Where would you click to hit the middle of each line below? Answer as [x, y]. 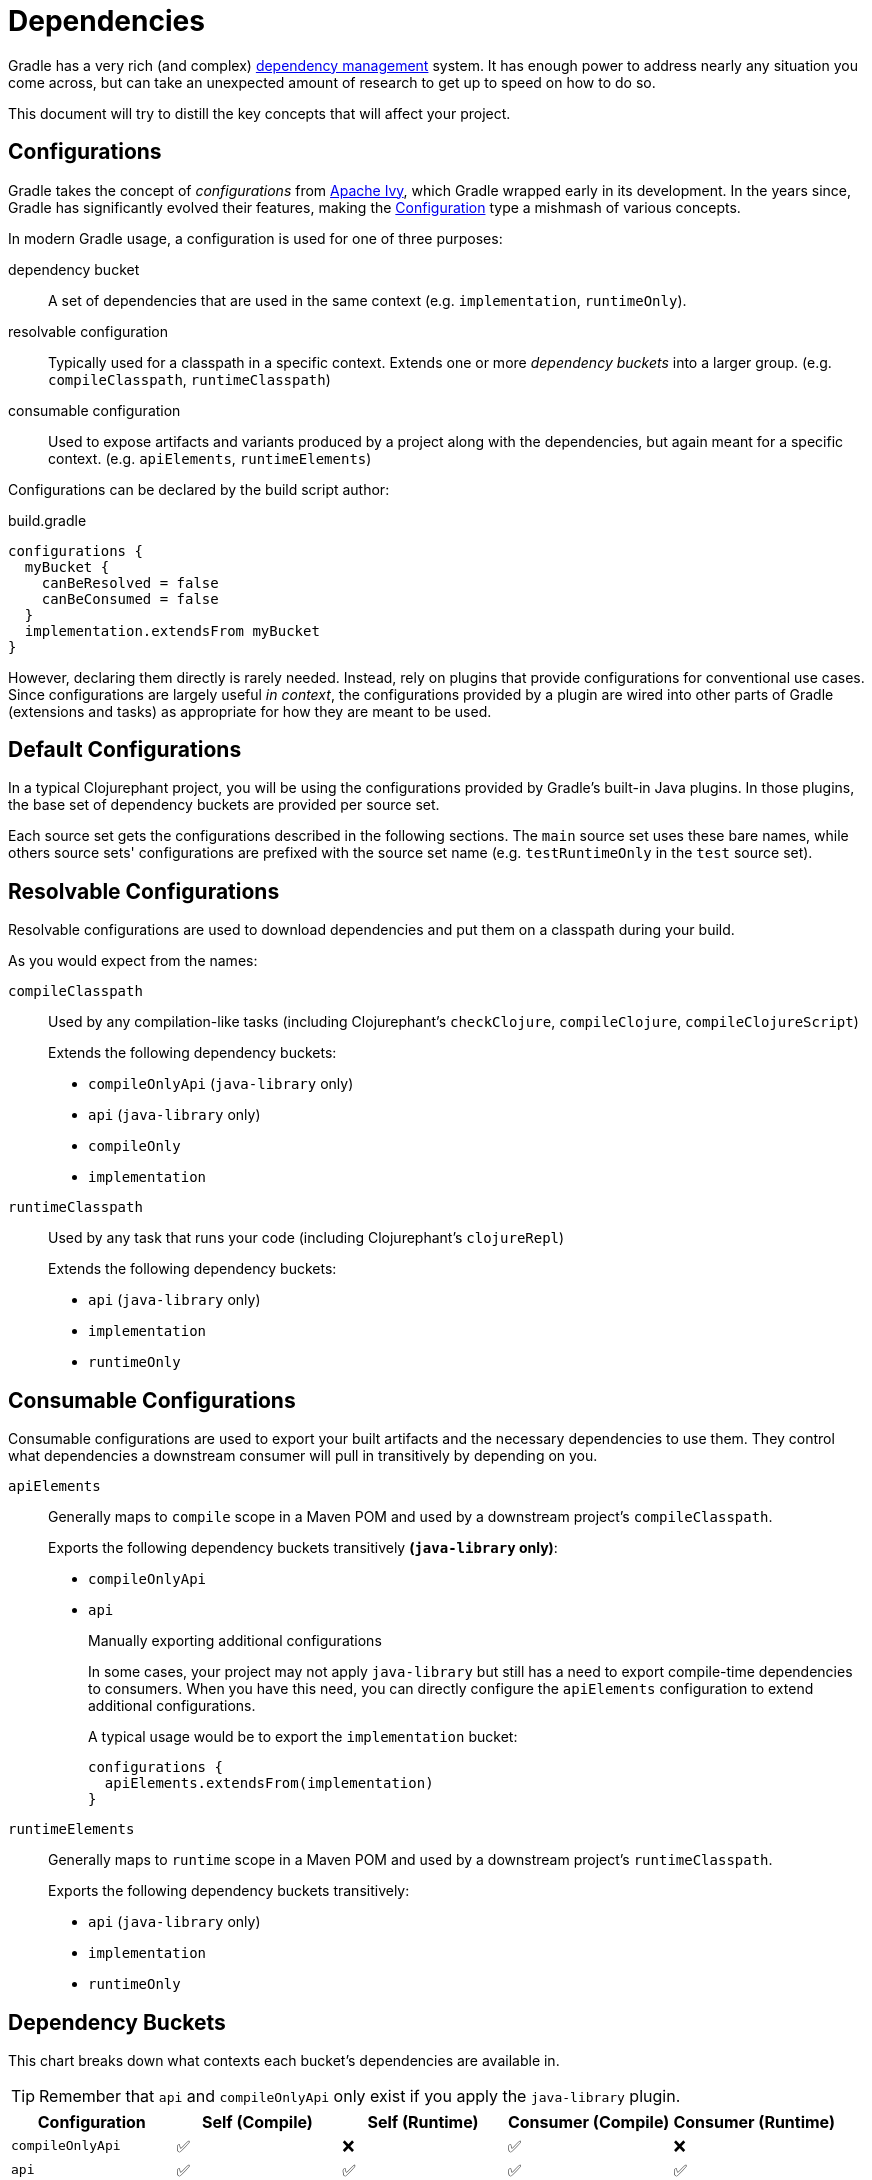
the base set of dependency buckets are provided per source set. [224, 805]
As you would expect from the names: [133, 961]
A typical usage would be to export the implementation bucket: [303, 1737]
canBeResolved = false [130, 582]
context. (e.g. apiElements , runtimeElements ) [210, 458]
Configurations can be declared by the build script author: [199, 489]
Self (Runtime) [423, 2121]
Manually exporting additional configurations [235, 1641]
